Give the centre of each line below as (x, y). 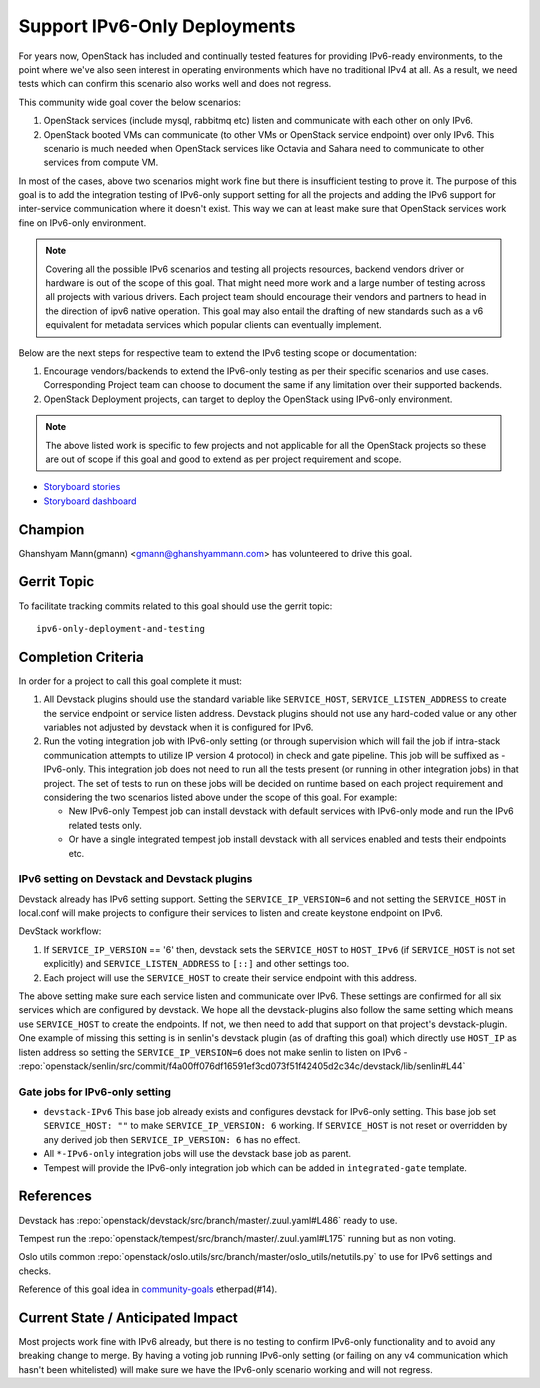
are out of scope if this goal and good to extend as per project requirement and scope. (223, 459)
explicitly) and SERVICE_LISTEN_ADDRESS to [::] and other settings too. (196, 964)
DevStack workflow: (60, 931)
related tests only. (105, 825)
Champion (51, 529)
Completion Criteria (81, 656)
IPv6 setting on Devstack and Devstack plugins (135, 879)
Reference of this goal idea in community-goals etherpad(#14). (148, 1289)
